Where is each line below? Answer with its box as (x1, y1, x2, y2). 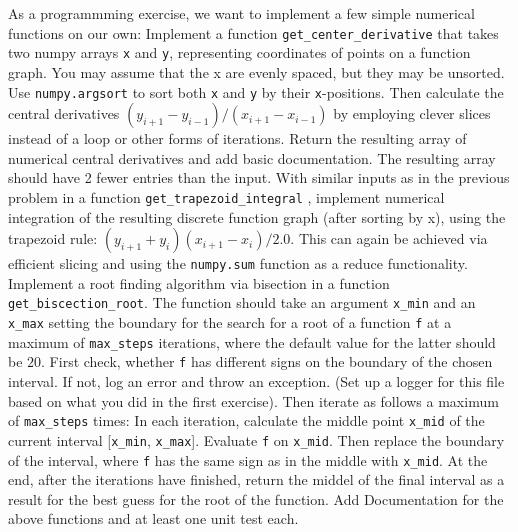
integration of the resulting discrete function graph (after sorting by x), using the (8, 206, 506, 227)
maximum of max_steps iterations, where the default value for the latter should (8, 331, 496, 352)
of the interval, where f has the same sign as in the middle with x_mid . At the (8, 449, 488, 470)
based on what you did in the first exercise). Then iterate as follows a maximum (8, 390, 499, 411)
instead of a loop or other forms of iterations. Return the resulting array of (8, 128, 467, 149)
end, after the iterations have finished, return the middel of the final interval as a (8, 469, 505, 490)
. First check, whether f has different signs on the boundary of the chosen (41, 351, 493, 372)
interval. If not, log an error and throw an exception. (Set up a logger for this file (8, 371, 505, 392)
